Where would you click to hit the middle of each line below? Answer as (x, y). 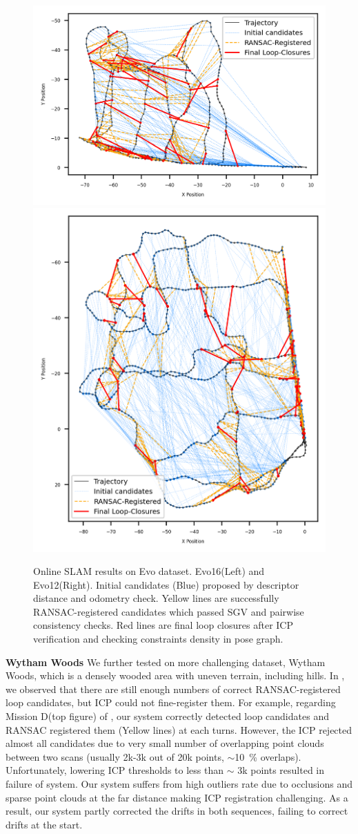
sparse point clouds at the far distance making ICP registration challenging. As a (177, 797)
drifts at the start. (44, 824)
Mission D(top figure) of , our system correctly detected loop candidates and (167, 716)
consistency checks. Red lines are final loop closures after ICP (163, 625)
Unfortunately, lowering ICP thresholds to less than (115, 770)
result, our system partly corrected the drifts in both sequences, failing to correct (177, 811)
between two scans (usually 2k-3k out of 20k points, (115, 756)
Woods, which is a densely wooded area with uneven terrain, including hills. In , (175, 675)
